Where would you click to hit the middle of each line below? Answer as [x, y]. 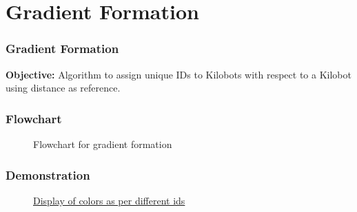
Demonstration [48, 174]
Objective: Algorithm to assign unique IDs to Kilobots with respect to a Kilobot [178, 74]
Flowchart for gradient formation [103, 144]
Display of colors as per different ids [109, 200]
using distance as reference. [63, 88]
